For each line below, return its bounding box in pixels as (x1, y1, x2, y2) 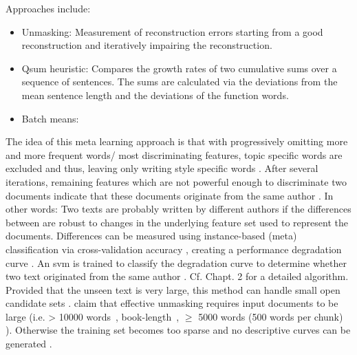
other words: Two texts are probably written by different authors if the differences (6, 202, 351, 216)
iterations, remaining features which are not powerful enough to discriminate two (6, 174, 347, 189)
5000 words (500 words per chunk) (198, 309, 343, 323)
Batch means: (21, 111, 79, 125)
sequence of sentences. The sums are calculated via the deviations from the (21, 74, 338, 89)
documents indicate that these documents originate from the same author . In (6, 188, 334, 202)
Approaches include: (6, 1, 91, 15)
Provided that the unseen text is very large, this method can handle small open (6, 282, 340, 297)
